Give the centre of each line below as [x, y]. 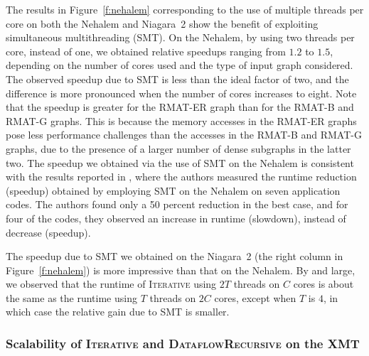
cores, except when [255, 297]
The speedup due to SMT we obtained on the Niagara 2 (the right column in [175, 256]
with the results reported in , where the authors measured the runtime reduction [181, 177]
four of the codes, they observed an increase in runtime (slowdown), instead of [176, 218]
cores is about [323, 284]
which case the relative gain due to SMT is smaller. [118, 312]
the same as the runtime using [71, 297]
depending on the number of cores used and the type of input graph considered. [180, 65]
